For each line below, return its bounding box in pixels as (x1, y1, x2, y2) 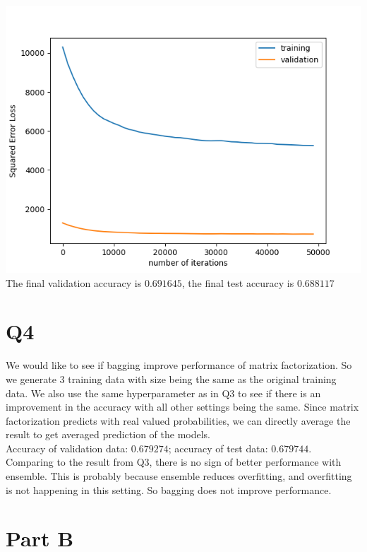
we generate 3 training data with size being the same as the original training (6, 371, 337, 386)
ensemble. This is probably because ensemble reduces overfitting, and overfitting (6, 469, 352, 483)
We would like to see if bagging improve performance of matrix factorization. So (6, 358, 352, 372)
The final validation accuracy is (6, 275, 142, 290)
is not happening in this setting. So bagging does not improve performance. (6, 482, 332, 497)
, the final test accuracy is (181, 275, 294, 290)
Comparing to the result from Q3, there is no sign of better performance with (6, 454, 342, 469)
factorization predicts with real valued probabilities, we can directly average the (6, 413, 351, 428)
